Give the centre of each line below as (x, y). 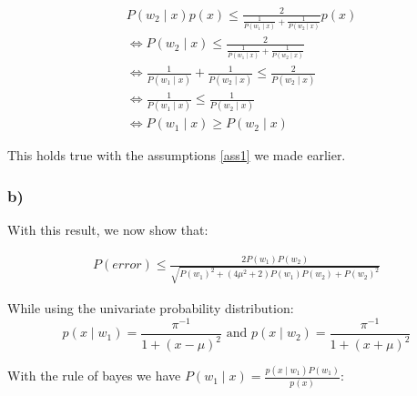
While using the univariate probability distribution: (151, 307)
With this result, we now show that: (108, 230)
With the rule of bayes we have (94, 376)
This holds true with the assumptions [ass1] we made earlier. (177, 155)
